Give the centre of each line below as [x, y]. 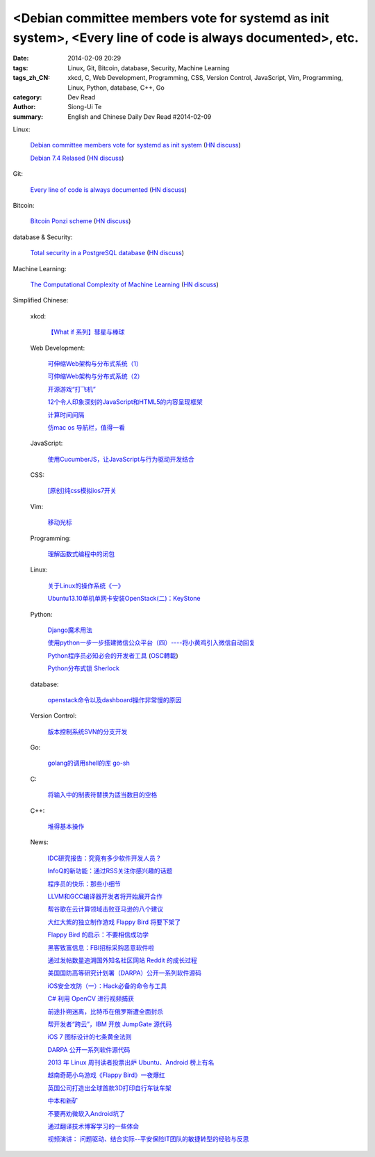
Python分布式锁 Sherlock [83, 668]
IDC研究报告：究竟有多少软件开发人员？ [105, 858]
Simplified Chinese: [41, 300]
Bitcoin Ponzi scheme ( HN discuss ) [81, 221]
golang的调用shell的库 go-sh [89, 763]
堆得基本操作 [66, 827]
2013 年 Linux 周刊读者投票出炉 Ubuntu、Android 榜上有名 [131, 1062]
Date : [21, 58]
